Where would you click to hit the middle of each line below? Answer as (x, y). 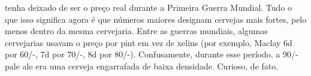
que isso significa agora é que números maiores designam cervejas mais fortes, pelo (156, 19)
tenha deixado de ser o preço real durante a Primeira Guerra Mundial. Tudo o (149, 7)
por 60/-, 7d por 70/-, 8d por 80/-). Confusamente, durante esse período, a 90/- (152, 54)
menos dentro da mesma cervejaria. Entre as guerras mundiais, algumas (136, 31)
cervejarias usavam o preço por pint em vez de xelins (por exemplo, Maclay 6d (149, 42)
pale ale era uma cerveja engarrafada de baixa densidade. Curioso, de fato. (142, 66)
